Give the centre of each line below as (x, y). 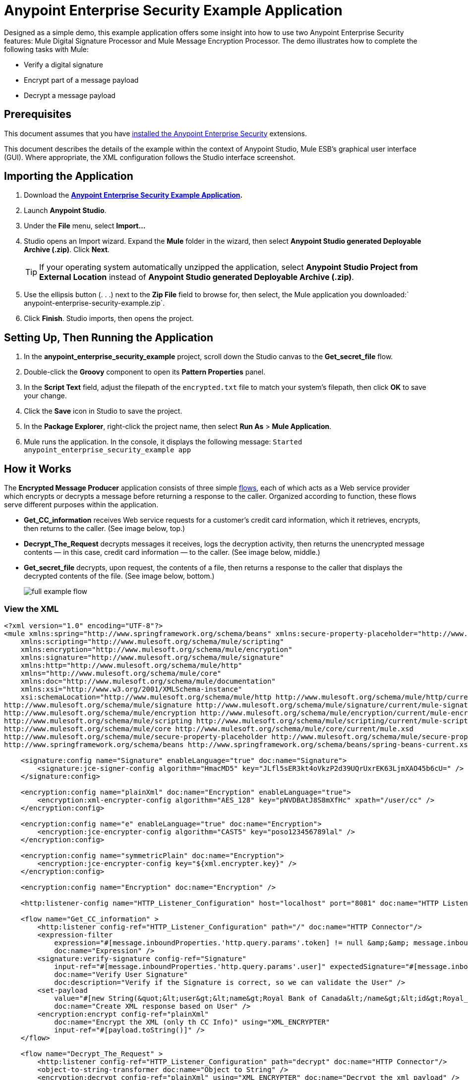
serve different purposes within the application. (81, 505)
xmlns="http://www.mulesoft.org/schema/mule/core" (121, 673)
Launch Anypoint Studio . (65, 211)
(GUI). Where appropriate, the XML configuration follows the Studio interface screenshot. (150, 157)
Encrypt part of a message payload (81, 80)
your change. (45, 396)
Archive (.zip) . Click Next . (67, 250)
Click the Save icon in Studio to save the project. (103, 411)
